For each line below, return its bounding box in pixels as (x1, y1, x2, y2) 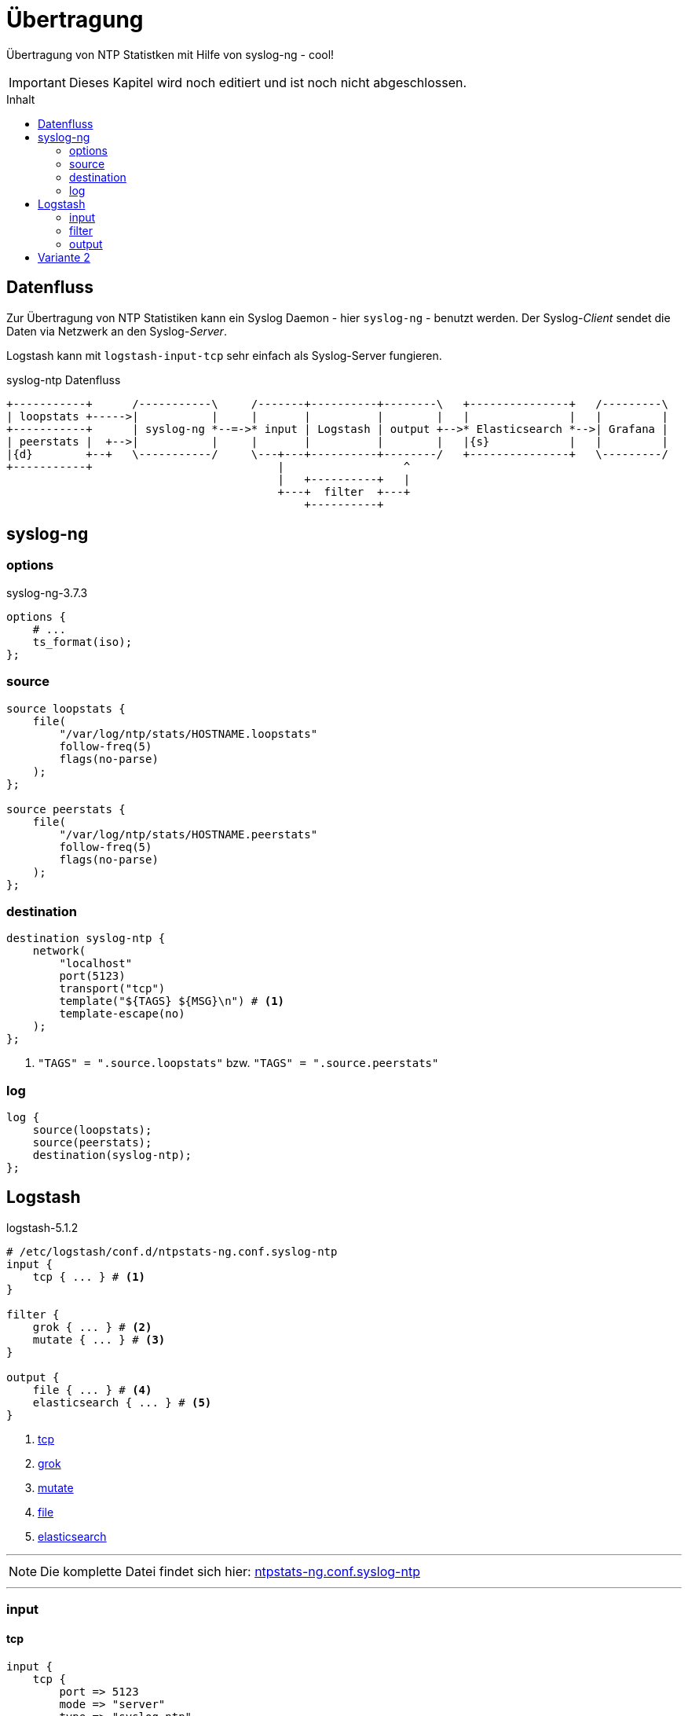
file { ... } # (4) (32, 1383, 152, 1396)
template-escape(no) (59, 1007, 185, 1021)
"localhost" (59, 957, 133, 970)
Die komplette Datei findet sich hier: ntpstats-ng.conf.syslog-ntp (40, 1563, 420, 1579)
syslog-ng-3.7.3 (6, 585, 88, 599)
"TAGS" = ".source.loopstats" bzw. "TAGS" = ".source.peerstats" (38, 1056, 439, 1070)
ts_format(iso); (32, 635, 133, 648)
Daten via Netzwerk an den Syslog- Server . (6, 324, 227, 338)
